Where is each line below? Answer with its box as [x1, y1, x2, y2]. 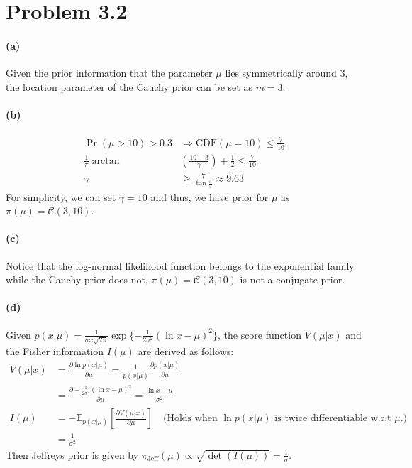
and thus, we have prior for [150, 189, 269, 204]
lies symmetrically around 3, [225, 65, 348, 80]
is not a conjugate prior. [240, 272, 345, 287]
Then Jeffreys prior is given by [6, 447, 139, 462]
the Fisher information [6, 344, 104, 359]
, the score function [217, 327, 301, 342]
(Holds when [163, 413, 218, 424]
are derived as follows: [138, 344, 234, 359]
